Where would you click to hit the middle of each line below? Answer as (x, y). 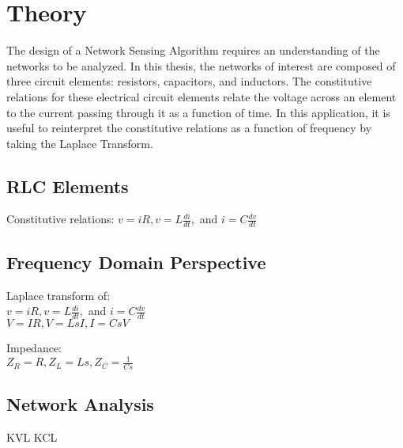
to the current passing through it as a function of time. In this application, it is (198, 112)
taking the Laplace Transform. (80, 143)
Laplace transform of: (58, 295)
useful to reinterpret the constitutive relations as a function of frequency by (189, 128)
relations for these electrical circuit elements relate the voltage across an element (201, 96)
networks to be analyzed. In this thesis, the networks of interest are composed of (201, 65)
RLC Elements (68, 186)
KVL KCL (32, 437)
